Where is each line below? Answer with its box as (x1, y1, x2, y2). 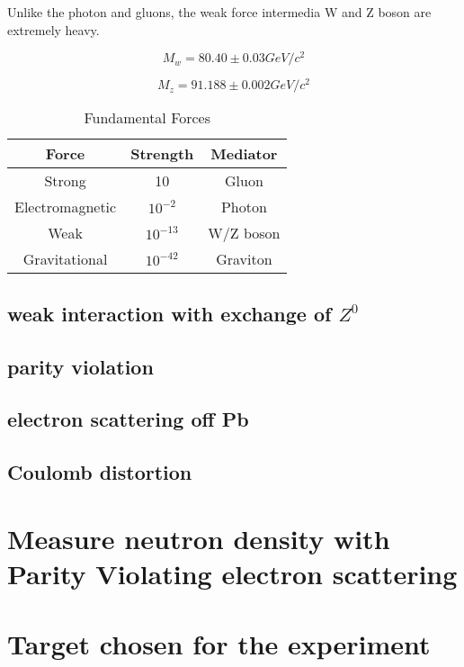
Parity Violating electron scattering (7, 554, 458, 591)
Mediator (210, 143, 278, 165)
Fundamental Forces (84, 107, 211, 129)
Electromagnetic (14, 196, 117, 218)
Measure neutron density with (7, 519, 390, 556)
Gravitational (22, 248, 108, 270)
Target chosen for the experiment (7, 626, 431, 662)
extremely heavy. (7, 20, 100, 39)
